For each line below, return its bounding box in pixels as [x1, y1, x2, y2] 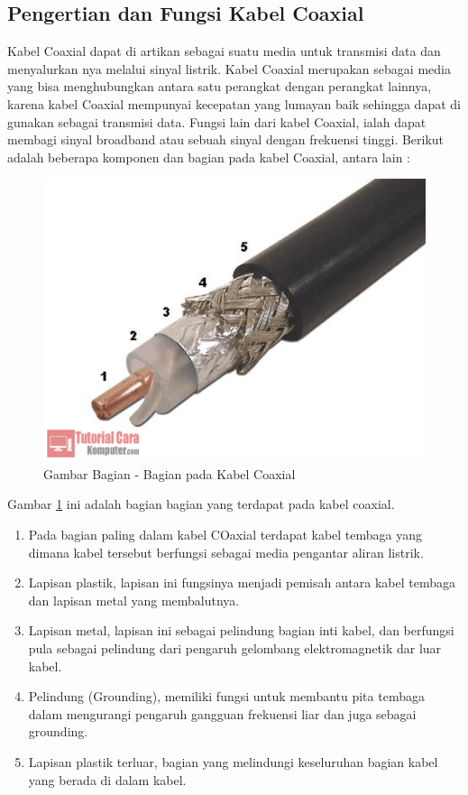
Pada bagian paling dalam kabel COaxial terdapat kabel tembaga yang [28, 525, 423, 544]
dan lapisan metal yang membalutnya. [28, 590, 240, 609]
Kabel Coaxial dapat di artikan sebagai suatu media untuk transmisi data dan [7, 42, 441, 60]
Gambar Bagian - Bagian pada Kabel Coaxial [43, 464, 296, 483]
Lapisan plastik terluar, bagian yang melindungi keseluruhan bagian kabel [28, 752, 438, 771]
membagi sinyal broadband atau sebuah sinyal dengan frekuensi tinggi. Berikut [7, 130, 445, 149]
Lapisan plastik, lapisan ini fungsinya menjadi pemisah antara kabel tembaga [28, 573, 455, 592]
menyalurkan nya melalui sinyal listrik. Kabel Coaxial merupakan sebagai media [7, 59, 451, 78]
